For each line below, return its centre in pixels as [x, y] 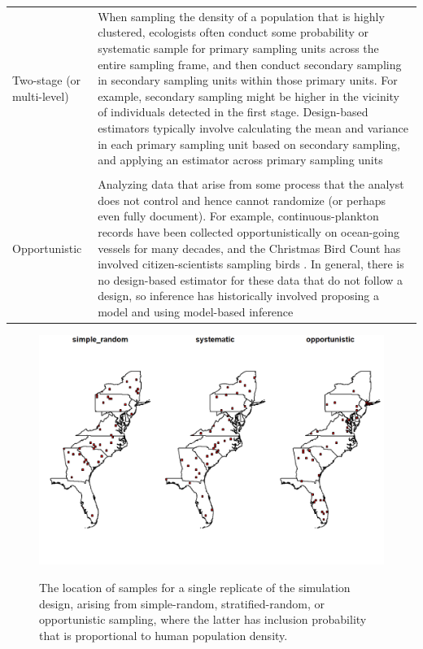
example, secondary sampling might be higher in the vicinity [249, 96]
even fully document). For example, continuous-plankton [238, 216]
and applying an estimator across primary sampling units [240, 160]
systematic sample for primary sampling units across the [238, 48]
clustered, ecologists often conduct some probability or [233, 32]
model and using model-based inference [196, 311]
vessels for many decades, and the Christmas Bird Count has [249, 248]
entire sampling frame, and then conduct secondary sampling [250, 64]
